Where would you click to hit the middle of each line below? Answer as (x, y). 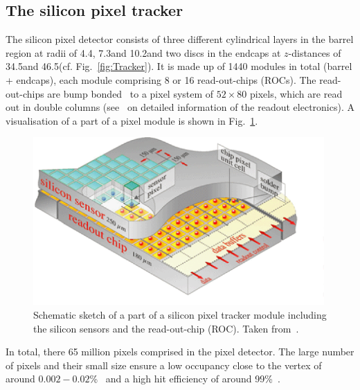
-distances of (315, 52)
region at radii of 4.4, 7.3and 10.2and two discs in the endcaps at (143, 52)
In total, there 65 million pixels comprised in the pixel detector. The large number (180, 352)
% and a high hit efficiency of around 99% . (185, 379)
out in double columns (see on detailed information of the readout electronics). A (180, 107)
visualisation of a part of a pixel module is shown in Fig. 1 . (132, 120)
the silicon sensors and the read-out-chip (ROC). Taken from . (166, 328)
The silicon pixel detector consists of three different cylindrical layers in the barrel (180, 39)
